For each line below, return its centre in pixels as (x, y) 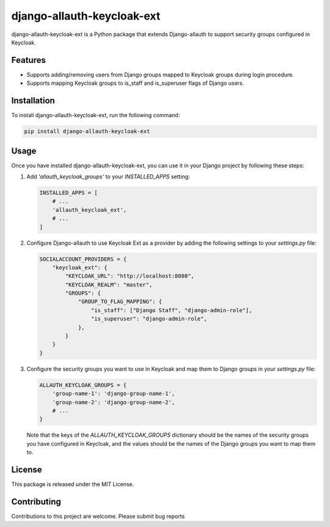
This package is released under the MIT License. (73, 484)
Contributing (36, 502)
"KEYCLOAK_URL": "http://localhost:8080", (130, 276)
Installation (33, 101)
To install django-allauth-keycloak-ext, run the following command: (96, 115)
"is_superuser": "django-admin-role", (149, 319)
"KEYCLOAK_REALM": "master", (109, 285)
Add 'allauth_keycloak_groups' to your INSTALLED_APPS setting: (108, 176)
